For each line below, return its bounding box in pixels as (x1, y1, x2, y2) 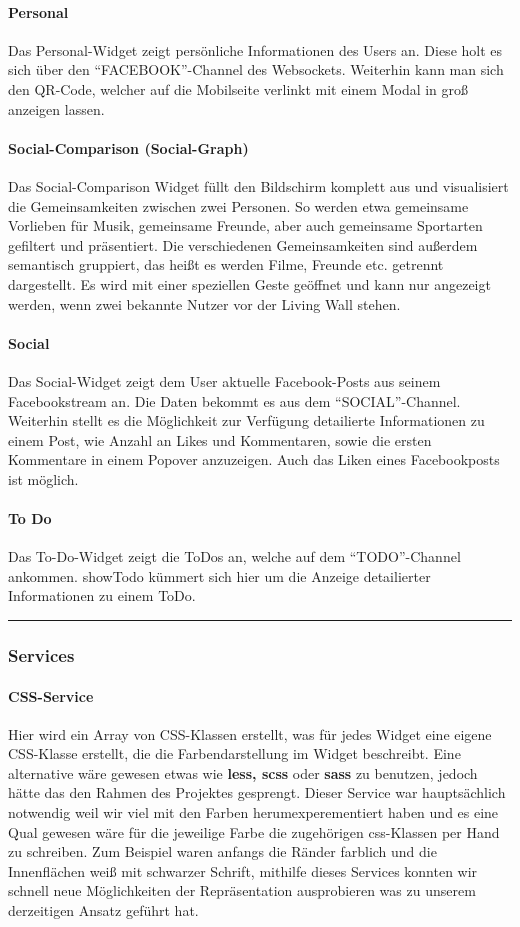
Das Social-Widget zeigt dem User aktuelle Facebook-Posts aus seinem (8, 370, 441, 391)
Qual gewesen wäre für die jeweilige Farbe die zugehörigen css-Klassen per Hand (8, 821, 500, 842)
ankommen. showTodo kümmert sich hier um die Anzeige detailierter (8, 565, 431, 586)
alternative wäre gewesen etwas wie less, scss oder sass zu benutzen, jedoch (8, 762, 478, 783)
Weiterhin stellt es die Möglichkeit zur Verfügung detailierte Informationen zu (8, 410, 485, 431)
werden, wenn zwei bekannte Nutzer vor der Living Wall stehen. (8, 293, 401, 314)
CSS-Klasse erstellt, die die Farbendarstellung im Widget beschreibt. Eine (8, 743, 461, 764)
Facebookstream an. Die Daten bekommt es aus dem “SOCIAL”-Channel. (8, 390, 461, 411)
